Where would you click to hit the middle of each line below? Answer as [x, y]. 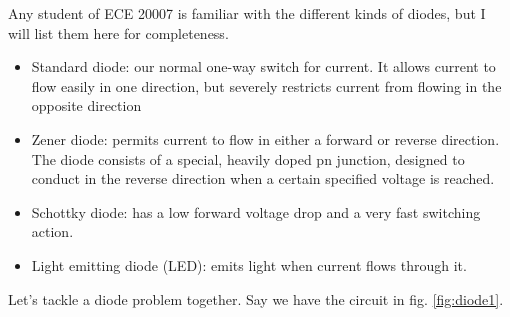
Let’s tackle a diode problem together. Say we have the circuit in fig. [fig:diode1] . [256, 298]
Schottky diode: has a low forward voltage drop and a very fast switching [256, 211]
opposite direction [86, 105]
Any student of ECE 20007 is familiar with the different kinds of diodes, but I [247, 13]
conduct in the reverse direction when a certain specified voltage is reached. [263, 178]
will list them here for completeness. [118, 32]
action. [52, 231]
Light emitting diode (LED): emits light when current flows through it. [249, 264]
